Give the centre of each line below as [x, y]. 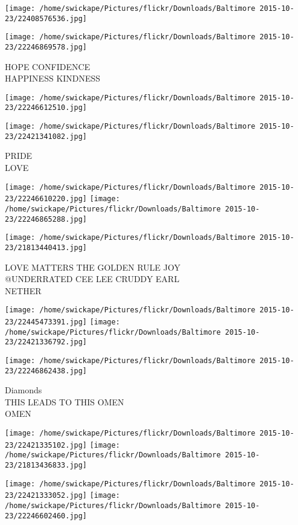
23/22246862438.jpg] [46, 371]
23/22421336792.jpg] [46, 342]
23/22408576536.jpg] [46, 18]
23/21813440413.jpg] [46, 247]
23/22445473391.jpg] [46, 322]
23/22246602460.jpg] [46, 516]
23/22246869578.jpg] [46, 47]
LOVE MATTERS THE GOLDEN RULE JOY [93, 267]
